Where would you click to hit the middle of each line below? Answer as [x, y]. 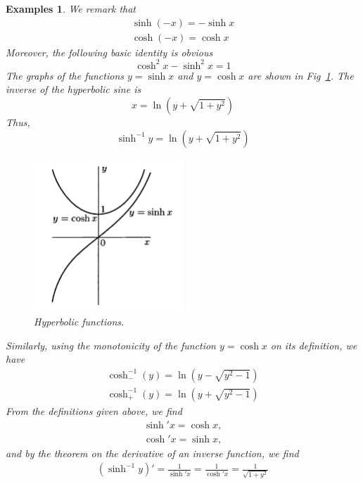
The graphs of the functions [65, 75]
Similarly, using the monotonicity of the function [111, 345]
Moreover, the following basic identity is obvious [109, 52]
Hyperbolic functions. [79, 322]
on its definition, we [314, 345]
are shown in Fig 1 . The [301, 75]
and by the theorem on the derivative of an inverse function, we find [152, 453]
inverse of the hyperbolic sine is [74, 89]
